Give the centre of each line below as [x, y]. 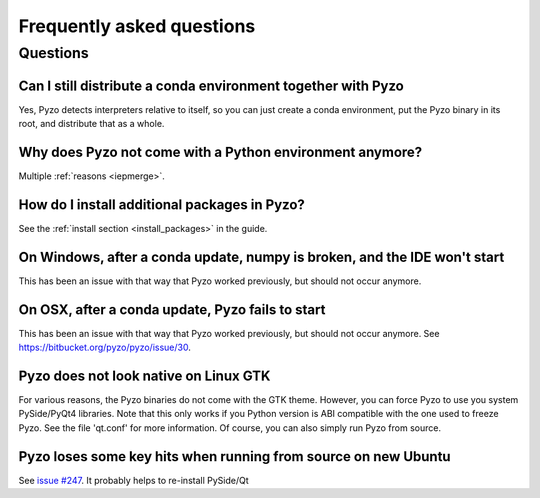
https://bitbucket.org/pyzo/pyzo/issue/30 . [105, 347]
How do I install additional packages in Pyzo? [161, 204]
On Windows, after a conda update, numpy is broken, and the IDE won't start [261, 256]
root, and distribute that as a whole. [91, 124]
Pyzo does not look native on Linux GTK [144, 375]
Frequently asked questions [137, 26]
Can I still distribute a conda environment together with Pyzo [211, 85]
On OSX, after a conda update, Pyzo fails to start [172, 309]
